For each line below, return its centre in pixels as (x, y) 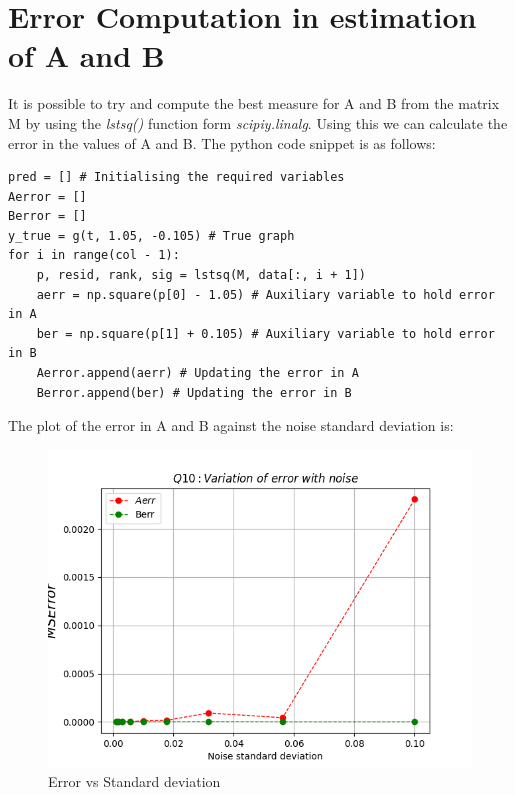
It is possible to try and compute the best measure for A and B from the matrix (254, 103)
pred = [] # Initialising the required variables (176, 177)
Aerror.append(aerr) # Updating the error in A (197, 373)
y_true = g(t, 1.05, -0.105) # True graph (151, 235)
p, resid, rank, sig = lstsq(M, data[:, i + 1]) (201, 275)
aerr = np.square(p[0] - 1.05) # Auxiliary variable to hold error (265, 294)
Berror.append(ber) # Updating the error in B (194, 392)
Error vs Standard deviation (134, 781)
